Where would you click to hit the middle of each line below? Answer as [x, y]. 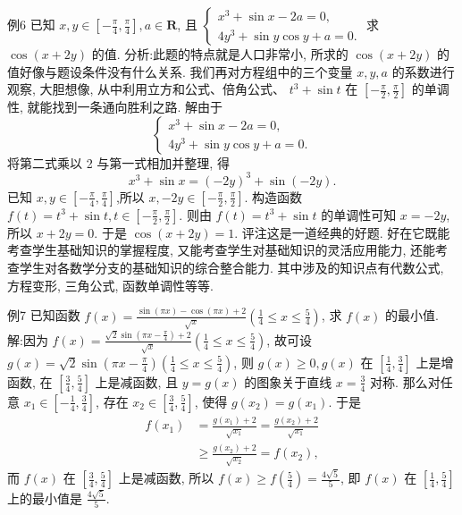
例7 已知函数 [44, 315]
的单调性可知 [359, 214]
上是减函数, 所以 [166, 478]
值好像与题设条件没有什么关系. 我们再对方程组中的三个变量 [180, 71]
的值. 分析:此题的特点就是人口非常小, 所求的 [220, 54]
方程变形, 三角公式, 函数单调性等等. [110, 285]
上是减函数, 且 [137, 381]
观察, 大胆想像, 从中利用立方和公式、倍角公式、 [147, 89]
